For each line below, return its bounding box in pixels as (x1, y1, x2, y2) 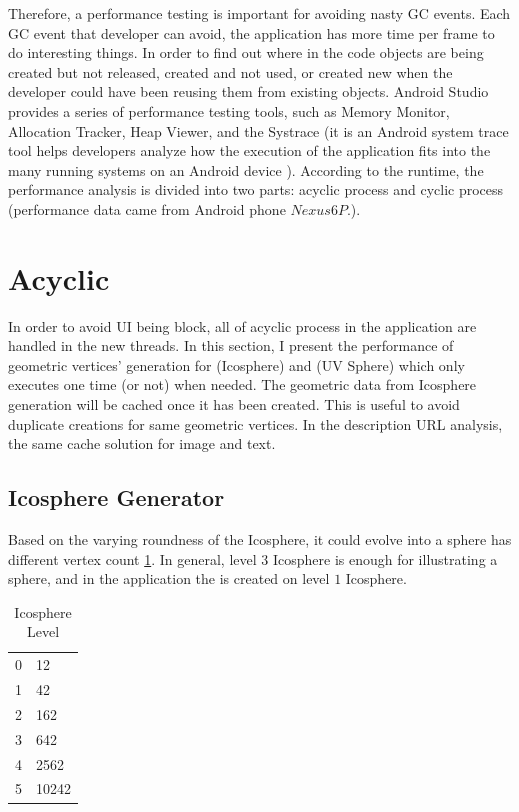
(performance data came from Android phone (8, 198, 286, 219)
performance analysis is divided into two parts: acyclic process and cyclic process (8, 179, 504, 200)
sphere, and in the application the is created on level (8, 568, 330, 589)
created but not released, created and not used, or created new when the (8, 61, 453, 82)
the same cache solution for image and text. (8, 433, 276, 454)
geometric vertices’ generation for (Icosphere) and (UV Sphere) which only (8, 354, 465, 375)
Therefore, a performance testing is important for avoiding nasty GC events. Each (8, 3, 511, 23)
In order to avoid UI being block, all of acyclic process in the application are (8, 315, 477, 336)
